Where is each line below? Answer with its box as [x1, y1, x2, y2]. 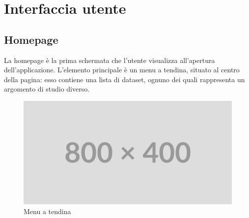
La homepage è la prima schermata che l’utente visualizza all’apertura [4, 55, 215, 65]
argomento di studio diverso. [4, 84, 90, 94]
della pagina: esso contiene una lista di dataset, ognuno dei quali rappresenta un [4, 74, 245, 84]
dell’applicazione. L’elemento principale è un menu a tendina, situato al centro [4, 64, 240, 75]
